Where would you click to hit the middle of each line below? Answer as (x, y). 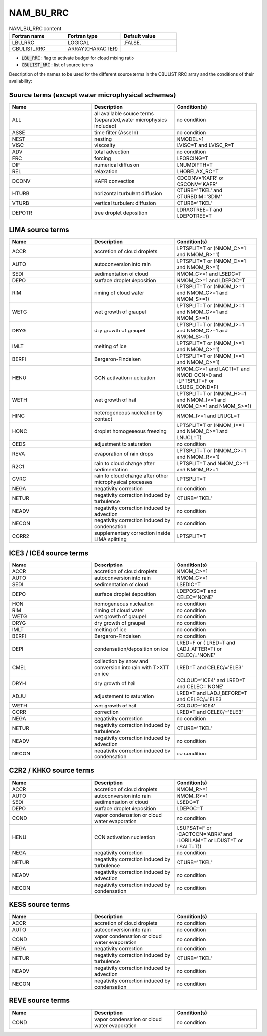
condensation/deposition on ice (131, 649)
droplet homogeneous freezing (131, 431)
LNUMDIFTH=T (195, 165)
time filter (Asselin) (116, 132)
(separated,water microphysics (131, 120)
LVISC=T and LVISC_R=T (205, 145)
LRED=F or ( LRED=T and (206, 643)
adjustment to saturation (123, 444)
